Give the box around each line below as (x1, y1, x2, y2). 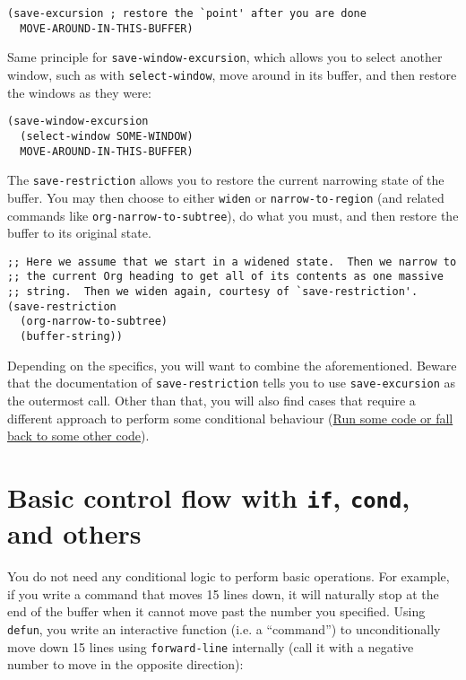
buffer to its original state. (7, 223, 151, 242)
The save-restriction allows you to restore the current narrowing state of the (7, 170, 444, 189)
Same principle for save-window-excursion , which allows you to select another (7, 48, 443, 66)
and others (7, 515, 142, 552)
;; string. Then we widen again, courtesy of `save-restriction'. (7, 285, 419, 299)
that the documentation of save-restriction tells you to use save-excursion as (7, 373, 456, 392)
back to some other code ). (7, 426, 150, 445)
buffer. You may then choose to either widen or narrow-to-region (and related (7, 187, 444, 206)
